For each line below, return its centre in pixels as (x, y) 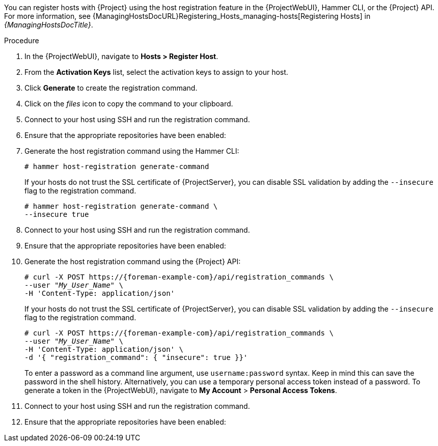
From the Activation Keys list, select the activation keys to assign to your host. (156, 72)
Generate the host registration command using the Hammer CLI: (132, 151)
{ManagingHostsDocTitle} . (49, 25)
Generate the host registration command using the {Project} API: (133, 261)
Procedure (22, 40)
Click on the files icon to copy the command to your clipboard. (129, 104)
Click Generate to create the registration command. (111, 88)
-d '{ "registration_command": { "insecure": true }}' (136, 357)
